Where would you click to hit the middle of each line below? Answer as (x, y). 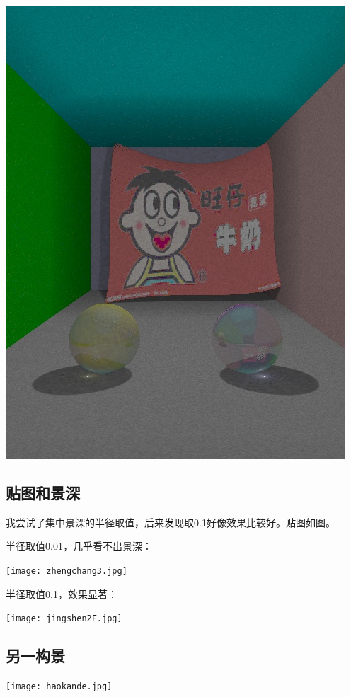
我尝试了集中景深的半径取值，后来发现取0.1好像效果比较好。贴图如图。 (171, 522)
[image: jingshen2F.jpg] (64, 619)
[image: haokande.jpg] (59, 687)
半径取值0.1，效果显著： (62, 593)
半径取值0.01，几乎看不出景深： (79, 546)
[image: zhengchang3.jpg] (67, 571)
